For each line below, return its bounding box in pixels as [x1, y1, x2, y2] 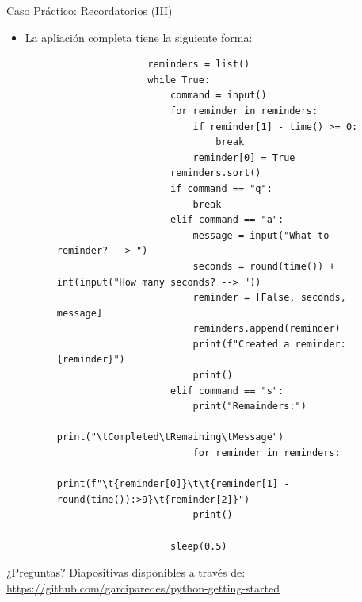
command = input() [170, 90, 267, 102]
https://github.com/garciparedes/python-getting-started [6, 579, 280, 596]
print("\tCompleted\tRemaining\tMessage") [56, 431, 284, 443]
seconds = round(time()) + [192, 260, 335, 272]
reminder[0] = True [192, 151, 295, 163]
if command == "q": [170, 182, 272, 194]
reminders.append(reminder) [192, 323, 341, 335]
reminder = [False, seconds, [192, 292, 346, 304]
